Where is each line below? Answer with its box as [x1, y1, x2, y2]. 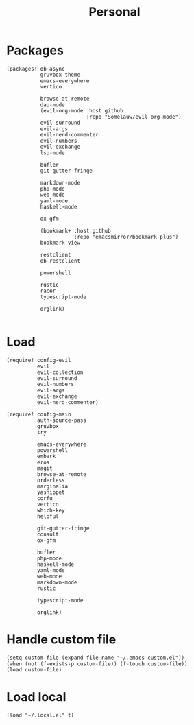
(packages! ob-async [6, 65, 66, 72]
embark [36, 453, 56, 460]
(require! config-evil [6, 357, 71, 364]
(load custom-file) [6, 666, 62, 673]
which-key [36, 507, 66, 514]
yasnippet [36, 488, 66, 496]
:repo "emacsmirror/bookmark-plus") [73, 233, 179, 240]
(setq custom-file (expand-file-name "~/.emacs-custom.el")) [6, 654, 185, 661]
